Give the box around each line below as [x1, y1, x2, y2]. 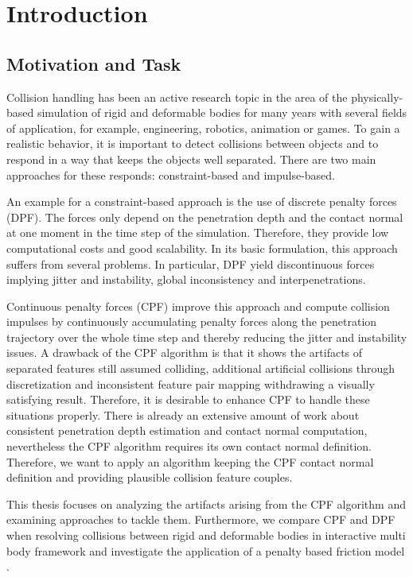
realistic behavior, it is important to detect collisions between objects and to [6, 135, 379, 152]
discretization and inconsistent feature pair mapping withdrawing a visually [6, 375, 375, 392]
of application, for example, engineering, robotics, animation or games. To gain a [6, 119, 400, 136]
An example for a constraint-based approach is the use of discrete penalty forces [6, 193, 397, 210]
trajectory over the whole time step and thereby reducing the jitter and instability [6, 328, 407, 345]
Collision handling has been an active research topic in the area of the [6, 88, 348, 105]
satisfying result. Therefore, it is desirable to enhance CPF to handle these [6, 391, 370, 408]
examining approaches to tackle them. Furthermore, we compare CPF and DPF [6, 511, 395, 528]
